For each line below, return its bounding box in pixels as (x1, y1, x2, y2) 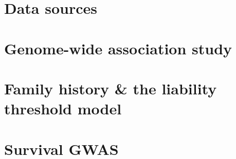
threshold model (4, 98, 122, 119)
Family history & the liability (4, 77, 217, 98)
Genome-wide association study (4, 37, 232, 58)
